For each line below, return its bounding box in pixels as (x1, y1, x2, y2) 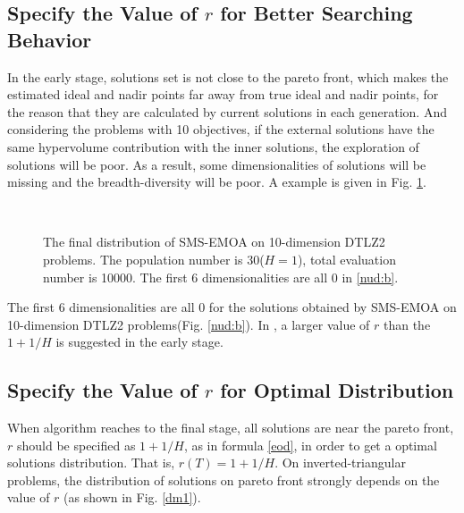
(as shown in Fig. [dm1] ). (63, 488, 201, 507)
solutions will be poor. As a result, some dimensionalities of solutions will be (7, 155, 426, 173)
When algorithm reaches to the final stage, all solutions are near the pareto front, (7, 418, 454, 437)
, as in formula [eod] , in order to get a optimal (183, 435, 437, 454)
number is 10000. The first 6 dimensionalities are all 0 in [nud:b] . (43, 267, 399, 286)
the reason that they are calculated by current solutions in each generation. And (7, 102, 447, 121)
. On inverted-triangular (274, 453, 406, 472)
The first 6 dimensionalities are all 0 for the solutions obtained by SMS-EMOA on (7, 298, 457, 316)
